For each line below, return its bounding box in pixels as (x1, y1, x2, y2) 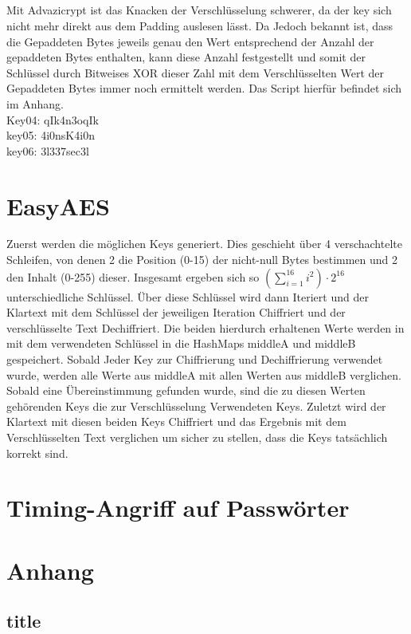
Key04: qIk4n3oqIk (6, 111, 99, 128)
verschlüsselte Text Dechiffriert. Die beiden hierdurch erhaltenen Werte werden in (6, 319, 405, 336)
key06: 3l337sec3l (6, 142, 89, 159)
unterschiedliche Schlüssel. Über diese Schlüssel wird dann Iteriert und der (6, 288, 369, 305)
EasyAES (6, 189, 110, 222)
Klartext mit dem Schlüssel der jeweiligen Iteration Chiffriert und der (6, 304, 346, 321)
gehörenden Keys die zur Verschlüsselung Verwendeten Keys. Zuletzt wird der (6, 397, 386, 414)
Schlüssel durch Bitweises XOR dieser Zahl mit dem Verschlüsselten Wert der (6, 64, 385, 81)
